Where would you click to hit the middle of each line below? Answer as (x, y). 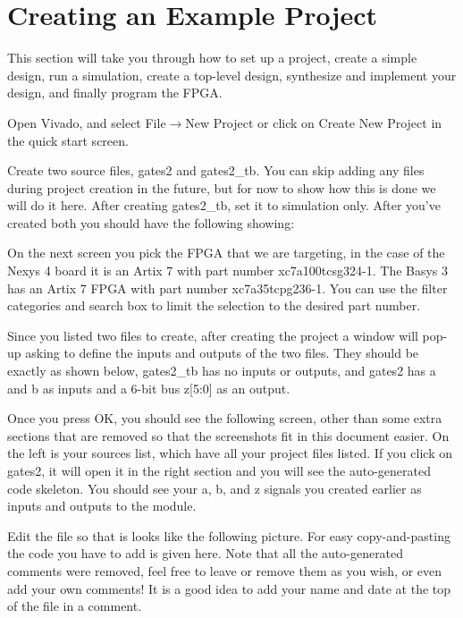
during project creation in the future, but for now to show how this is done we (222, 187)
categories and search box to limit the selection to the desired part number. (214, 305)
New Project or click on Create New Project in (314, 122)
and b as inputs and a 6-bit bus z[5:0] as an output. (149, 388)
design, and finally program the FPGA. (115, 93)
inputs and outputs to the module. (102, 506)
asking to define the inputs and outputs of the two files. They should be (222, 353)
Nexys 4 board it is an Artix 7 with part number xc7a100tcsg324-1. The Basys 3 (228, 271)
